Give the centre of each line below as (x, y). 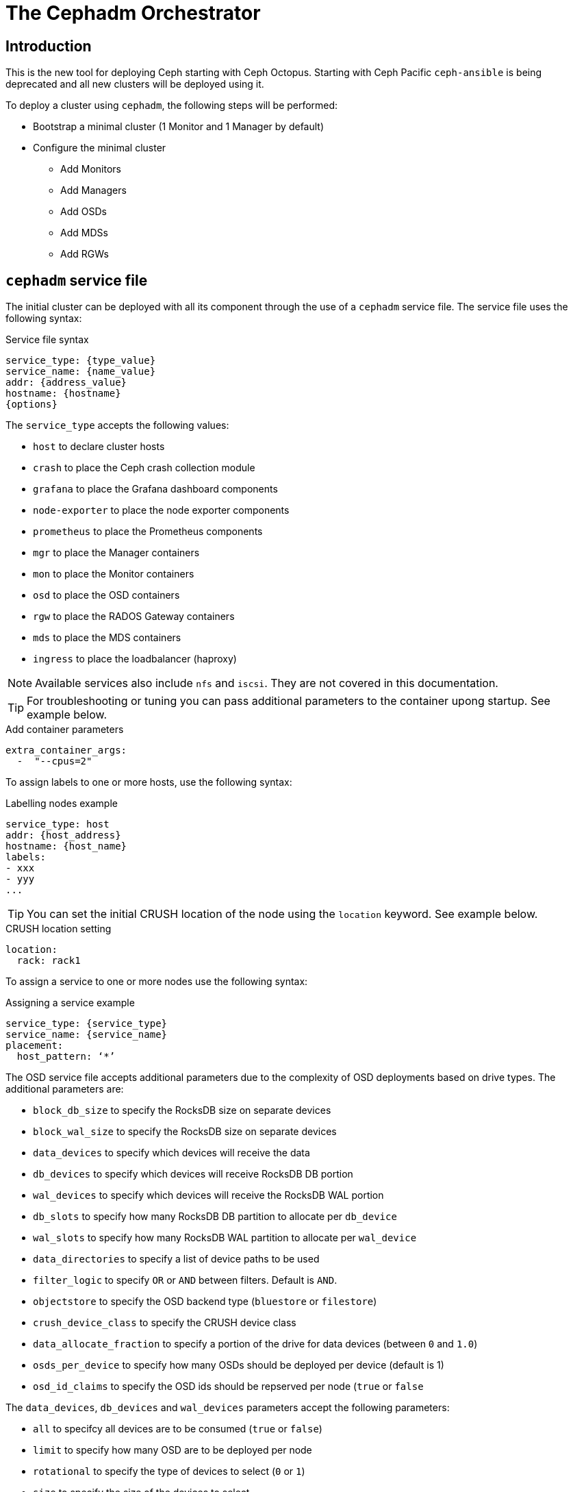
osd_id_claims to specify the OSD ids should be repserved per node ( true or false (228, 1387)
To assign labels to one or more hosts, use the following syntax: (149, 782)
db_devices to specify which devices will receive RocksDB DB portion (193, 1174)
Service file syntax (47, 340)
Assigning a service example (70, 1003)
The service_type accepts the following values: (117, 425)
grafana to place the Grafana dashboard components (155, 489)
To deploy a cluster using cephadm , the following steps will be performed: (172, 105)
